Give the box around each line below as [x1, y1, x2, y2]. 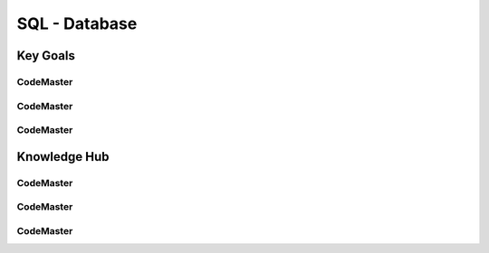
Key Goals [16, 48, 76, 63]
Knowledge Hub [16, 149, 110, 164]
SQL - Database [16, 14, 138, 33]
